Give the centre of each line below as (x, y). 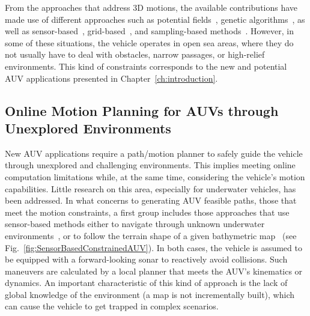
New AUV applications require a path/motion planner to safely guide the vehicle (154, 153)
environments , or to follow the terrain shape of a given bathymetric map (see (151, 235)
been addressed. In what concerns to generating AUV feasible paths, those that (151, 200)
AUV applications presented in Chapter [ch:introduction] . (111, 78)
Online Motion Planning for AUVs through (142, 110)
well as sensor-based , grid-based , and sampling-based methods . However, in (150, 31)
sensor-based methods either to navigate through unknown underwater (135, 224)
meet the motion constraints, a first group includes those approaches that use (147, 212)
